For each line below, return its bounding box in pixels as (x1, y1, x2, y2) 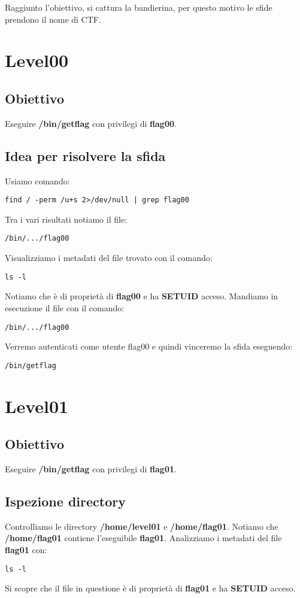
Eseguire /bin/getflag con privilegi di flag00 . (5, 117, 177, 129)
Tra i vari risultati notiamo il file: (5, 213, 127, 225)
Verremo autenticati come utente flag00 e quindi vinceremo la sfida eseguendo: (5, 340, 293, 353)
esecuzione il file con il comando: (5, 301, 125, 314)
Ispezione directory (5, 491, 126, 510)
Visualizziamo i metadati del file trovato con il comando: (5, 251, 213, 264)
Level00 (5, 48, 69, 72)
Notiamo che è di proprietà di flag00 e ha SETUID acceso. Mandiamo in (5, 290, 278, 302)
